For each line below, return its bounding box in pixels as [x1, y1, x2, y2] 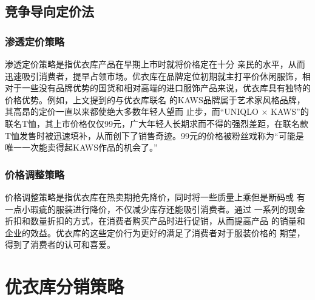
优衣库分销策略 [5, 274, 124, 299]
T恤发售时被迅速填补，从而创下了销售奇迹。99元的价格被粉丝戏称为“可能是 [5, 129, 304, 141]
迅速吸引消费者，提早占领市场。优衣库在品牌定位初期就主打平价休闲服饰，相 [5, 69, 311, 82]
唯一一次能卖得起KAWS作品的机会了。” [5, 141, 158, 154]
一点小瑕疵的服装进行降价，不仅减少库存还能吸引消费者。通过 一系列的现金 [5, 202, 305, 215]
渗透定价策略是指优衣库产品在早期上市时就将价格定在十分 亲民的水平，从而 [5, 58, 305, 70]
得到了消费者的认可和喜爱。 [5, 238, 115, 251]
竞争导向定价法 [5, 2, 94, 21]
